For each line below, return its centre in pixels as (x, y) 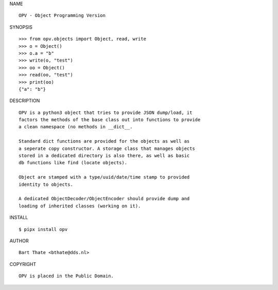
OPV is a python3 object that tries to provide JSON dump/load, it (106, 112)
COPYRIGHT (23, 264)
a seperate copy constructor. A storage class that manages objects (107, 148)
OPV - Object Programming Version (62, 16)
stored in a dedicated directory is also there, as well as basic (104, 156)
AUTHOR (19, 241)
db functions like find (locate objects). (73, 163)
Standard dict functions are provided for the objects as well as (104, 141)
